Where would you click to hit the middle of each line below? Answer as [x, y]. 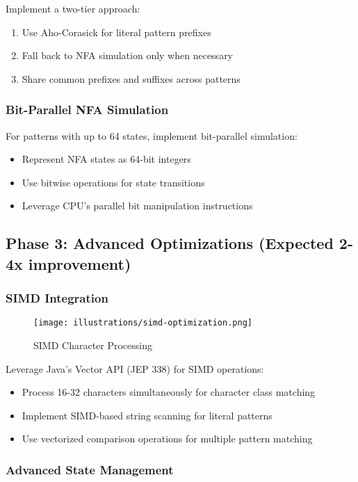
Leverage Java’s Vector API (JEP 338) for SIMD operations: [135, 368]
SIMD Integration [57, 298]
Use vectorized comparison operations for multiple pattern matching [167, 439]
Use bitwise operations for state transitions [113, 182]
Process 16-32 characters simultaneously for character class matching [169, 392]
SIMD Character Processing [93, 345]
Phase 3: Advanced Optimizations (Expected [170, 243]
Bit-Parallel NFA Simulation [87, 110]
